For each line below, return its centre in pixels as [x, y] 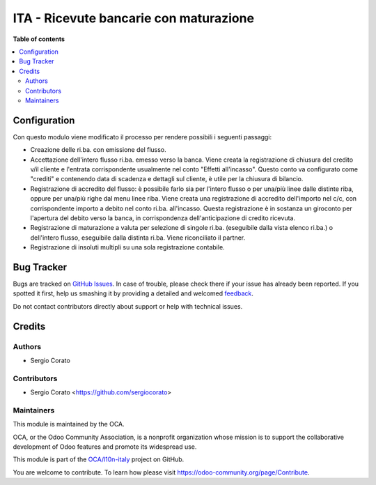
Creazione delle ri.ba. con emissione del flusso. [98, 150]
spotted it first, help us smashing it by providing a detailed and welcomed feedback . [133, 293]
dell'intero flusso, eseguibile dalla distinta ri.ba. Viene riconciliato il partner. [138, 238]
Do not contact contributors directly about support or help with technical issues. [128, 306]
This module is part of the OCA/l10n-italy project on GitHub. [99, 459]
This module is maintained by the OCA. [69, 424]
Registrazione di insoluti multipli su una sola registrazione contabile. [128, 247]
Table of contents [39, 39]
